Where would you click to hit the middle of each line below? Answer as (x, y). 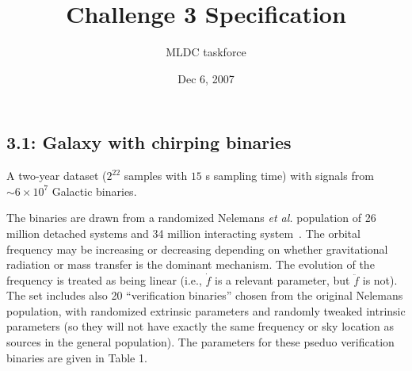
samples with (156, 176)
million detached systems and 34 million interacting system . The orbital (183, 233)
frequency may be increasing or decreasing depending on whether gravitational (197, 249)
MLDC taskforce (206, 52)
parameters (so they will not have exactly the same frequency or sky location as (200, 326)
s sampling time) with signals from (290, 176)
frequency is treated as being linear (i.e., (104, 279)
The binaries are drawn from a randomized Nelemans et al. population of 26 (191, 218)
